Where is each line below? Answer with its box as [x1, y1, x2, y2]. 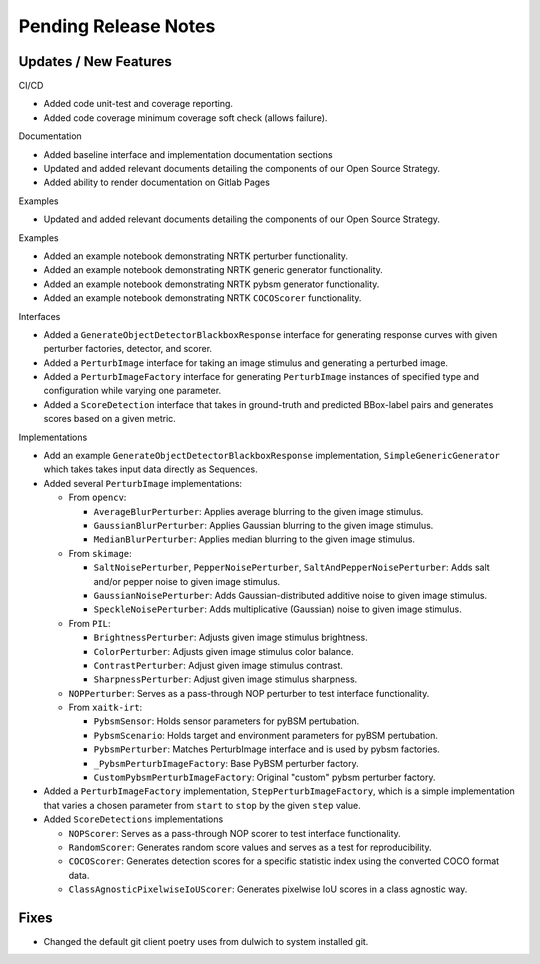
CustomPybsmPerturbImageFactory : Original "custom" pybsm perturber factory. [93, 771, 436, 784]
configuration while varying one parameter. [43, 385, 222, 397]
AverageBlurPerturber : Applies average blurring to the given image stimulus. [93, 505, 424, 517]
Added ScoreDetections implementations [43, 813, 224, 825]
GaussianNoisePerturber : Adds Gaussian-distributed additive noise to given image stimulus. [93, 589, 488, 601]
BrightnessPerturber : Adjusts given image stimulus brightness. [93, 631, 369, 644]
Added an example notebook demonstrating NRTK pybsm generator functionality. [43, 278, 380, 290]
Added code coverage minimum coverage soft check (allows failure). [43, 111, 328, 124]
